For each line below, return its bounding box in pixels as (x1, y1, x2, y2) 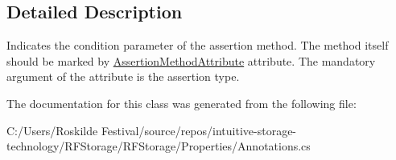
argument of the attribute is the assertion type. (6, 68, 240, 85)
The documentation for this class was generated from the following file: (6, 94, 357, 111)
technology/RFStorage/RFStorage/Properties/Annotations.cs (6, 138, 311, 154)
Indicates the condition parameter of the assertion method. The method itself (6, 37, 389, 54)
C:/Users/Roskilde (6, 122, 98, 138)
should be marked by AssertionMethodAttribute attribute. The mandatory (6, 52, 376, 69)
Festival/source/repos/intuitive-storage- (101, 122, 297, 138)
